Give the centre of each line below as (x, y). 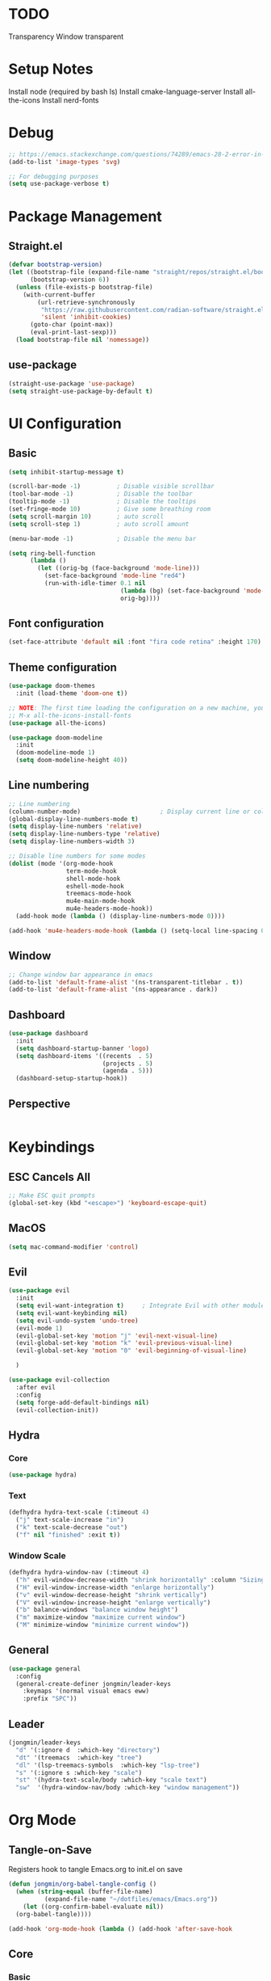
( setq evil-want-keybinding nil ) (72, 1313)
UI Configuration (65, 423)
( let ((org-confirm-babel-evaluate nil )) (93, 1907)
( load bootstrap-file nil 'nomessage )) (83, 340)
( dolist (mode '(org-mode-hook (61, 863)
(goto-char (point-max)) (71, 325)
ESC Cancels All (50, 1177)
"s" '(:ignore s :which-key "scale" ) (79, 1772)
